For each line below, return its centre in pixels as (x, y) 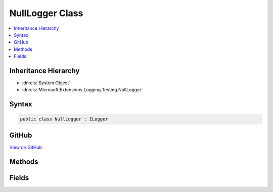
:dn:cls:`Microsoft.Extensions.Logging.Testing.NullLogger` (82, 90)
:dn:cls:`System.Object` (46, 83)
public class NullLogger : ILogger (64, 119)
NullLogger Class (46, 13)
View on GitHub (26, 147)
